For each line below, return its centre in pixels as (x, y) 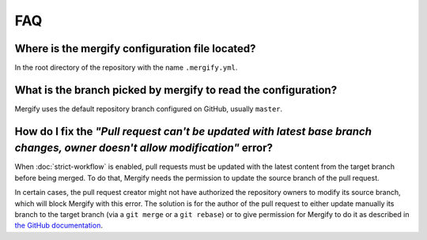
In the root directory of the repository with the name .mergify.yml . (126, 68)
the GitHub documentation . (59, 226)
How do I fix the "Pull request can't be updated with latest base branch (193, 131)
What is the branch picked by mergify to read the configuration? (176, 90)
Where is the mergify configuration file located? (135, 49)
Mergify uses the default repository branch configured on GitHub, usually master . (149, 109)
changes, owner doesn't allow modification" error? (144, 148)
